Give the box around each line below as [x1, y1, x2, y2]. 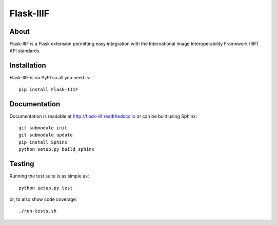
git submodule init [18, 125, 68, 131]
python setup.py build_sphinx [18, 146, 95, 152]
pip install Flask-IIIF [18, 86, 78, 92]
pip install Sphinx [18, 139, 68, 145]
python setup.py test [18, 185, 73, 191]
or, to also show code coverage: [9, 196, 77, 202]
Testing [9, 160, 34, 168]
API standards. [9, 48, 41, 54]
